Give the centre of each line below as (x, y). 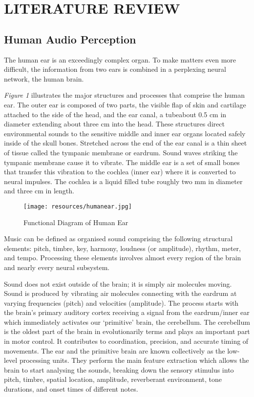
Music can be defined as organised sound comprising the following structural (118, 239)
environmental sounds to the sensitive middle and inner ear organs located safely (125, 133)
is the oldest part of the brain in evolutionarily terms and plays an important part (127, 331)
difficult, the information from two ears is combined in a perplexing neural (115, 69)
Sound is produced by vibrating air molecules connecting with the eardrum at (120, 293)
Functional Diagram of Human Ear (76, 222)
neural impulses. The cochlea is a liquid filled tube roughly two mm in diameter (123, 181)
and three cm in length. (39, 191)
